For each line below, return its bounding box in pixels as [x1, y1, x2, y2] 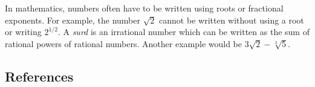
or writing [5, 25, 42, 38]
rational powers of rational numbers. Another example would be [5, 37, 242, 50]
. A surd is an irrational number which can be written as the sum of [57, 25, 310, 38]
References [5, 66, 74, 85]
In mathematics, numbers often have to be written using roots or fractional [5, 2, 284, 14]
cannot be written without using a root [159, 13, 304, 26]
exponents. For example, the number [5, 13, 140, 26]
